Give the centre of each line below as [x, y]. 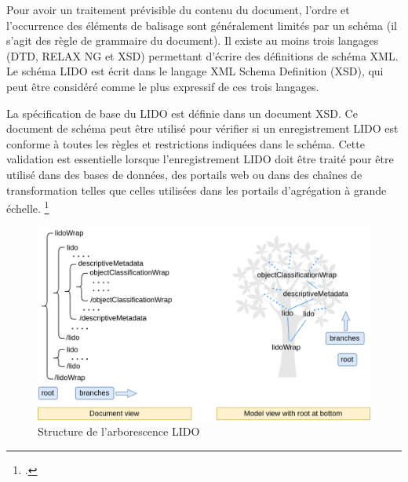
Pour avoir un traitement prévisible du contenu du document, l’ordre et [178, 9]
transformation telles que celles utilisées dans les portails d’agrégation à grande [197, 190]
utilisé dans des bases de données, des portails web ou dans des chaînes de [184, 174]
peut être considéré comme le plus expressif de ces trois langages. [163, 86]
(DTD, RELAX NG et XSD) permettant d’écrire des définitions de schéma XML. [202, 55]
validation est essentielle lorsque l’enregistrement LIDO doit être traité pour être [200, 159]
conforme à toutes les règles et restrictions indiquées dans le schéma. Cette [186, 143]
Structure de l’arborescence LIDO [119, 431]
